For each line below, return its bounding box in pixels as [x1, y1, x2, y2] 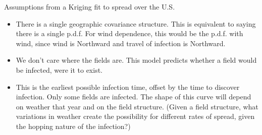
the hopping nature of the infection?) [16, 120, 131, 131]
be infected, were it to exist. [16, 64, 103, 75]
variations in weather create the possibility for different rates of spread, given [16, 111, 255, 121]
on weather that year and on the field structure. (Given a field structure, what [16, 101, 258, 111]
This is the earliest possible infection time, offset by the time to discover [16, 81, 240, 92]
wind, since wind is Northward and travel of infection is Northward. [16, 38, 226, 48]
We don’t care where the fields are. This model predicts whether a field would [16, 55, 257, 65]
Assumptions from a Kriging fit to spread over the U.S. [4, 2, 175, 12]
